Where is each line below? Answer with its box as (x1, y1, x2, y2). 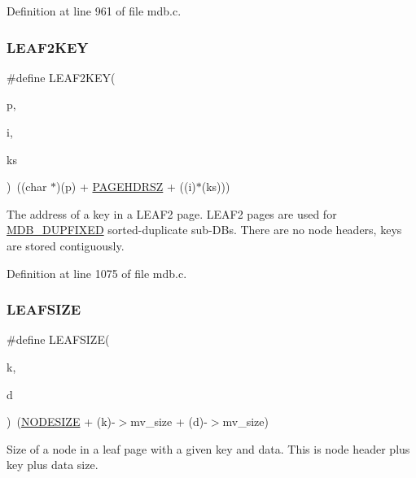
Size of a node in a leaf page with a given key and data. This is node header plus (7, 440, 410, 457)
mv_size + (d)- (130, 413, 208, 430)
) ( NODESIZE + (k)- (7, 413, 116, 430)
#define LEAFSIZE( (7, 331, 110, 348)
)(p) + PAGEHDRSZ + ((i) (56, 178, 196, 195)
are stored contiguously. (7, 237, 125, 254)
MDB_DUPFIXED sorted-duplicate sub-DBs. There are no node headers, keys (7, 221, 402, 238)
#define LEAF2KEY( (7, 68, 116, 85)
